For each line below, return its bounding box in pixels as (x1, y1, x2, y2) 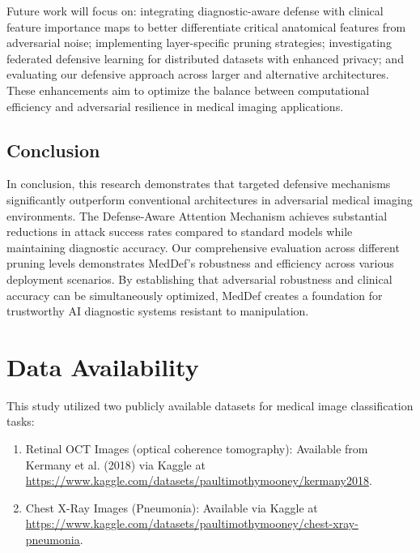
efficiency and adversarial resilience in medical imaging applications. (6, 97, 344, 114)
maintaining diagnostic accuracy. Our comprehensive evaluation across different (6, 238, 400, 255)
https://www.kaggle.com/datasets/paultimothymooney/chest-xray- (25, 515, 358, 532)
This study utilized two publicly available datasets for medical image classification (6, 397, 414, 414)
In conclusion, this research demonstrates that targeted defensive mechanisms (6, 175, 391, 192)
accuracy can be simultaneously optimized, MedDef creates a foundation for (6, 286, 383, 303)
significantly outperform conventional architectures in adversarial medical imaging (6, 191, 413, 208)
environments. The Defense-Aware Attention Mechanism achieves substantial (6, 207, 388, 224)
